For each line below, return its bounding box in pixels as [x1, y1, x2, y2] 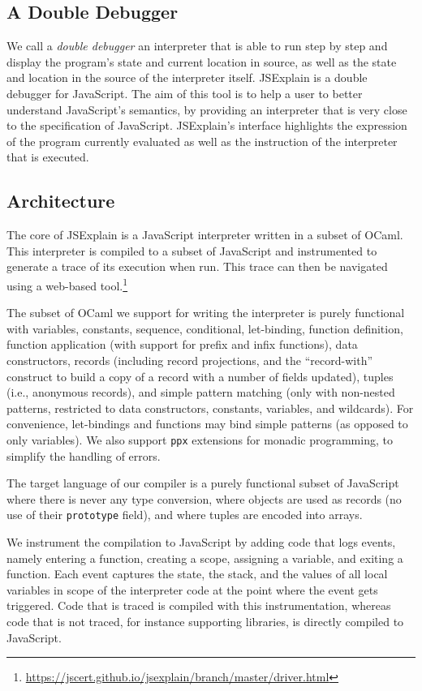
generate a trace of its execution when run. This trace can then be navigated [6, 258, 388, 275]
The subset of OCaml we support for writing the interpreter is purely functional [6, 304, 405, 321]
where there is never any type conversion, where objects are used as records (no [6, 490, 402, 507]
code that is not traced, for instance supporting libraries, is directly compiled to [6, 613, 404, 629]
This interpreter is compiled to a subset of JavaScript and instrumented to [6, 242, 377, 259]
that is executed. [6, 148, 89, 165]
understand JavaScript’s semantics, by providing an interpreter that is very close [6, 101, 407, 118]
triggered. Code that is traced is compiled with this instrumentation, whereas [6, 597, 391, 614]
